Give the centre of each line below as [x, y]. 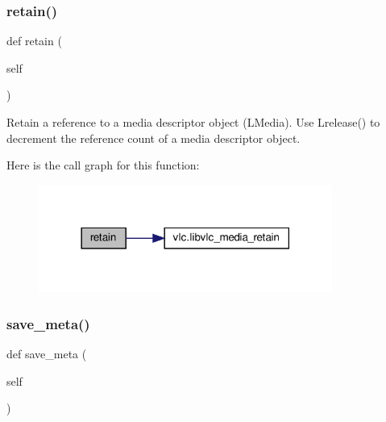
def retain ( [34, 41]
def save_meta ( [47, 354]
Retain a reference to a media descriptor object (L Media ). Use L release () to [193, 122]
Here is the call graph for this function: [103, 165]
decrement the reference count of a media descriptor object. [154, 138]
